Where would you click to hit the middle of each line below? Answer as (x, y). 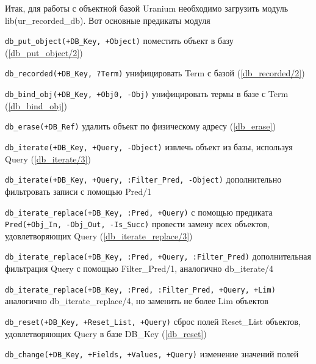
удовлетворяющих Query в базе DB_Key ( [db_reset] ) (106, 333)
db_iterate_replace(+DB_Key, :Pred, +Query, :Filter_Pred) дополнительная (158, 256)
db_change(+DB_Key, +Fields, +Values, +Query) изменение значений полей (152, 354)
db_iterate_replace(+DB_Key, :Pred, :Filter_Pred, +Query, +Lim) (140, 290)
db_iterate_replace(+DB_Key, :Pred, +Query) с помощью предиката (139, 212)
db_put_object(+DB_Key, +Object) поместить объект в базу (119, 41)
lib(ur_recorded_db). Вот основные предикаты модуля (108, 20)
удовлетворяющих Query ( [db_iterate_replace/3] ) (99, 235)
